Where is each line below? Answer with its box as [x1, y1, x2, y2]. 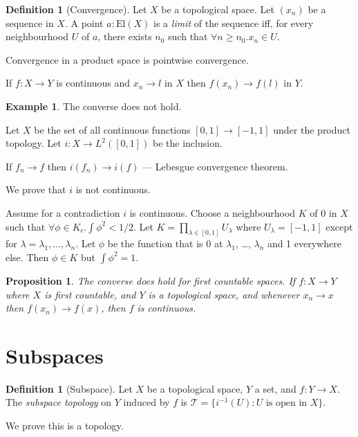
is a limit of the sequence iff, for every [153, 15, 314, 30]
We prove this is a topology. [6, 418, 124, 433]
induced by [123, 395, 170, 409]
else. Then [6, 249, 49, 264]
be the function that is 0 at [107, 236, 223, 251]
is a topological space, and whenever [148, 287, 300, 301]
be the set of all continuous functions [34, 122, 191, 136]
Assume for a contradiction [6, 205, 120, 220]
